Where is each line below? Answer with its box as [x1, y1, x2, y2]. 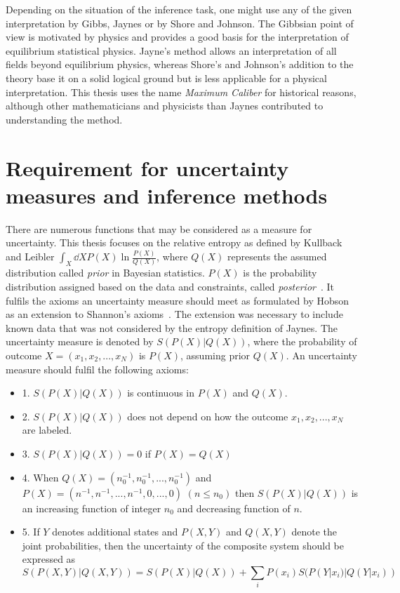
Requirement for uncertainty [6, 153, 289, 182]
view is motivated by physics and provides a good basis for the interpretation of [6, 29, 349, 44]
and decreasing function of [177, 500, 291, 515]
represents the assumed [227, 249, 327, 264]
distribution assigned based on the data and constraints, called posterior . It [6, 279, 335, 294]
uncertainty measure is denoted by [6, 334, 154, 349]
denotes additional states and [52, 524, 178, 539]
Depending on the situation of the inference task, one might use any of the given [6, 2, 352, 16]
